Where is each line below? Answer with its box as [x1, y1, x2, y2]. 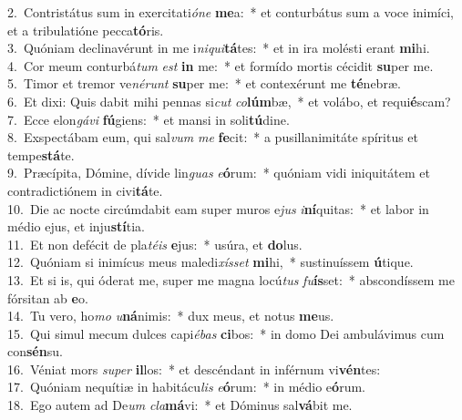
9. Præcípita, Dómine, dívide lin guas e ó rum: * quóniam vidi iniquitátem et [7, 163, 430, 182]
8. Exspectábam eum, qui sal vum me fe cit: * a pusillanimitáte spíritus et [7, 128, 419, 147]
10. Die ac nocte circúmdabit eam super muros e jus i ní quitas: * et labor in [7, 199, 429, 218]
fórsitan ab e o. [7, 288, 88, 307]
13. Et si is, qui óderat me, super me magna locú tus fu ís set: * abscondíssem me [7, 270, 455, 289]
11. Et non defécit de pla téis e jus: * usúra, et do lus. [7, 234, 303, 253]
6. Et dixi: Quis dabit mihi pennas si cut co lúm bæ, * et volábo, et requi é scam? [7, 91, 451, 110]
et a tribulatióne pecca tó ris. [7, 20, 164, 39]
